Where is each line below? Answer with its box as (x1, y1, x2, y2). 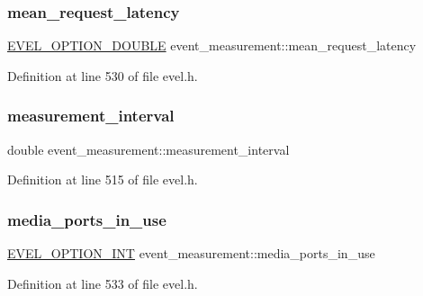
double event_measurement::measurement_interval (7, 139, 290, 158)
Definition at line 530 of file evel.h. (7, 66, 198, 85)
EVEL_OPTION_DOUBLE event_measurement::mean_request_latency (7, 36, 417, 55)
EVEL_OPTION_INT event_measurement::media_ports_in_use (7, 244, 375, 263)
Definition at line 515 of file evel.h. (7, 170, 198, 189)
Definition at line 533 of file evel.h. (7, 274, 198, 292)
